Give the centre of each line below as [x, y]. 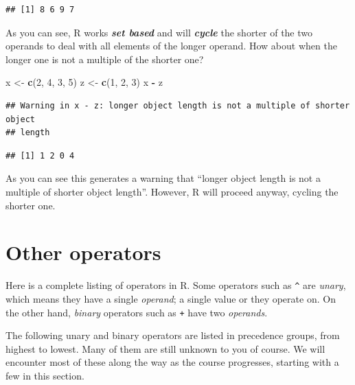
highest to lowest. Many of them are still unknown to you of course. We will [165, 348]
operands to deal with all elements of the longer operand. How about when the [171, 46]
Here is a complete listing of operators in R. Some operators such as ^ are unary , [176, 285]
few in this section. [45, 375]
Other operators [83, 252]
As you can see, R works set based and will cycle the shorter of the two [159, 32]
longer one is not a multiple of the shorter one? [105, 59]
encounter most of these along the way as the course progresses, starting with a [172, 362]
